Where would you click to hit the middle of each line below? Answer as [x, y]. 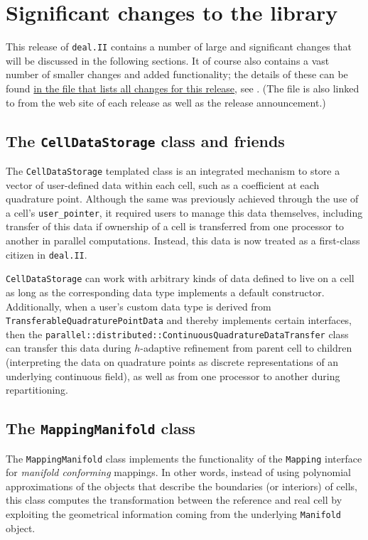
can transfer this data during [69, 348]
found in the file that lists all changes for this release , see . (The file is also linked [183, 88]
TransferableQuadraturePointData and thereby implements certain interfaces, [179, 320]
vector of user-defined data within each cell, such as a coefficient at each [163, 184]
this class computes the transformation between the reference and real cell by [174, 500]
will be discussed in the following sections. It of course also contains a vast [168, 60]
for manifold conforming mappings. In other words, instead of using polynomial [178, 472]
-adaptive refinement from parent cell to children [246, 348]
